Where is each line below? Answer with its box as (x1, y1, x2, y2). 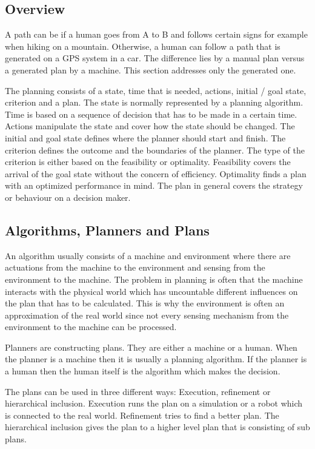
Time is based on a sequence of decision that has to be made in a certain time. (5, 107, 297, 120)
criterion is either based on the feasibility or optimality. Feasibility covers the (5, 155, 291, 168)
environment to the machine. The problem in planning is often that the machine (5, 272, 303, 285)
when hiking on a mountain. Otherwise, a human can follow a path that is (5, 39, 280, 52)
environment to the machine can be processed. (5, 320, 177, 333)
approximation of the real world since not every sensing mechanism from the (5, 308, 289, 321)
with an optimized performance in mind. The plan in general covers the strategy (5, 179, 303, 192)
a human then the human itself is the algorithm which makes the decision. (5, 365, 280, 377)
